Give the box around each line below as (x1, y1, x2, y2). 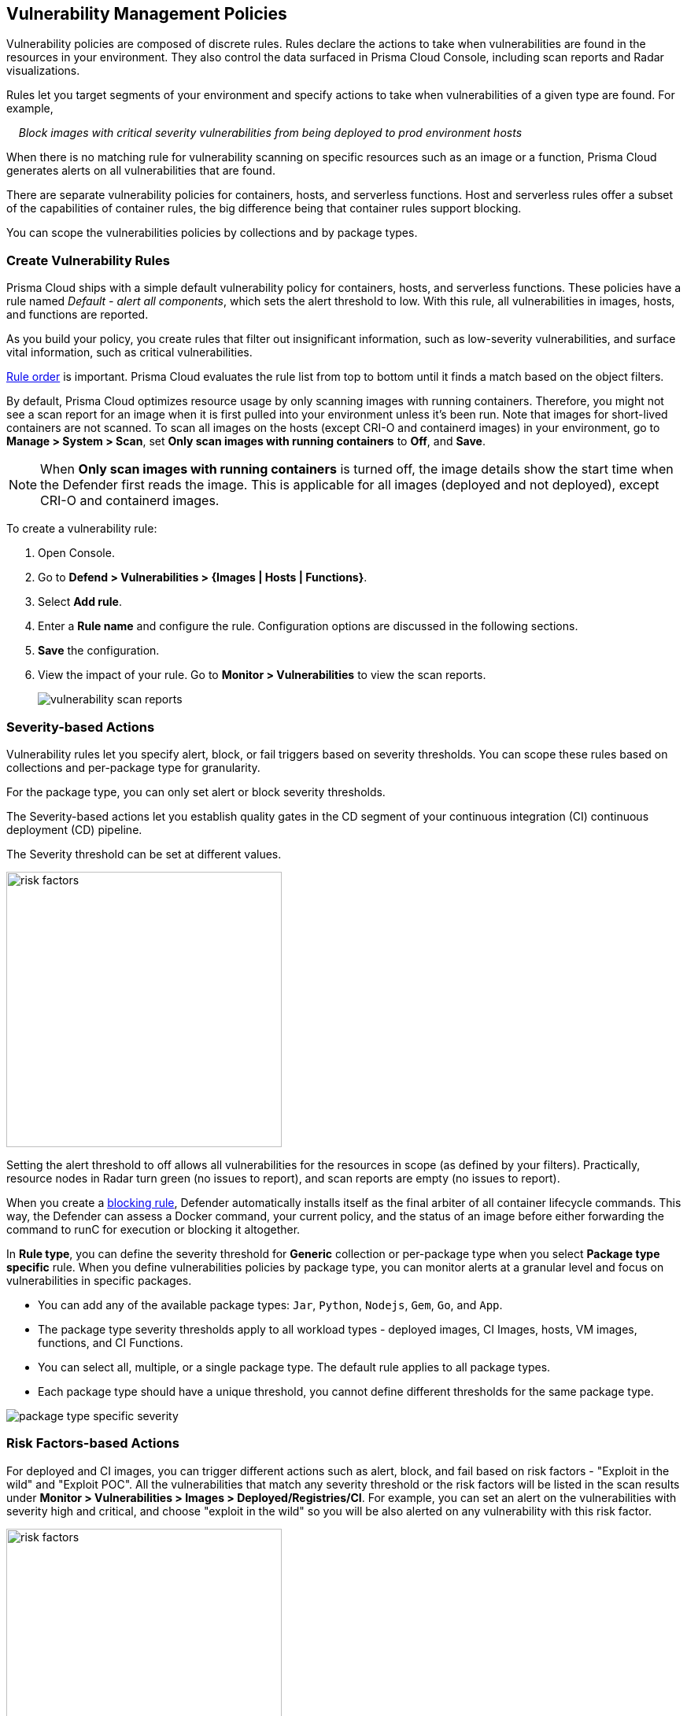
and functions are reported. (6, 308, 149, 322)
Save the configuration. (38, 644, 160, 658)
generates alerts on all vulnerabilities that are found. (6, 164, 275, 178)
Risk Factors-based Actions (6, 1435, 179, 1452)
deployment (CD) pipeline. (6, 822, 142, 836)
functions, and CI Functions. (38, 1335, 183, 1349)
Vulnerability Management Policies (6, 4, 287, 24)
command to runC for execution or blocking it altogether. (6, 1222, 301, 1236)
